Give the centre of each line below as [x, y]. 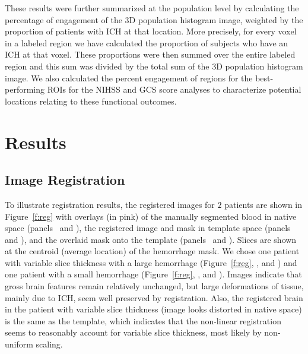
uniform [19, 344]
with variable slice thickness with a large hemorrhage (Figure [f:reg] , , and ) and [151, 262]
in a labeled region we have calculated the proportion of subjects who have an [147, 42]
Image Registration [65, 180]
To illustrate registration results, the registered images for [110, 204]
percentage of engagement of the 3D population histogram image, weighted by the [154, 19]
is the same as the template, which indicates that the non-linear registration [143, 320]
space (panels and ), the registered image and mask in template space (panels [148, 228]
